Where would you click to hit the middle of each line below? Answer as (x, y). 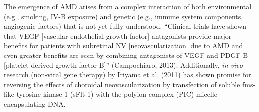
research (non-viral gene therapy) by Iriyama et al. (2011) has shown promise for (128, 75)
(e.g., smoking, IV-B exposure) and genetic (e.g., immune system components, (124, 16)
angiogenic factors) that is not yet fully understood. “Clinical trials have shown (125, 26)
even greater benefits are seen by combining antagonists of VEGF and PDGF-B (126, 55)
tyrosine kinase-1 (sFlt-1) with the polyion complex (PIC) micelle (117, 94)
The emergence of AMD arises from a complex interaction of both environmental (128, 6)
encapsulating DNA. (35, 103)
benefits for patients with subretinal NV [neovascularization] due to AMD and (124, 45)
